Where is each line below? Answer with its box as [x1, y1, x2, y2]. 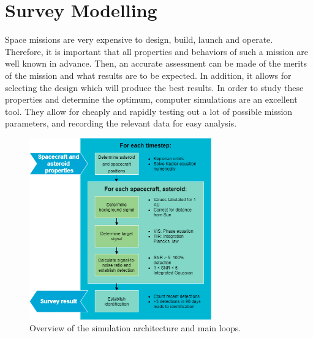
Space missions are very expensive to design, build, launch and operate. [5, 33, 273, 46]
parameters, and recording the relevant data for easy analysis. [5, 117, 237, 130]
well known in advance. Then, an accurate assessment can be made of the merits [5, 57, 307, 70]
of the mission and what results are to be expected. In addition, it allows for [5, 68, 292, 81]
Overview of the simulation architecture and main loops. [29, 321, 241, 334]
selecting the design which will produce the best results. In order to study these [5, 81, 304, 94]
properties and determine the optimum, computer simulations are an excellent [5, 93, 298, 106]
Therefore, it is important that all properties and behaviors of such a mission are [5, 45, 309, 57]
